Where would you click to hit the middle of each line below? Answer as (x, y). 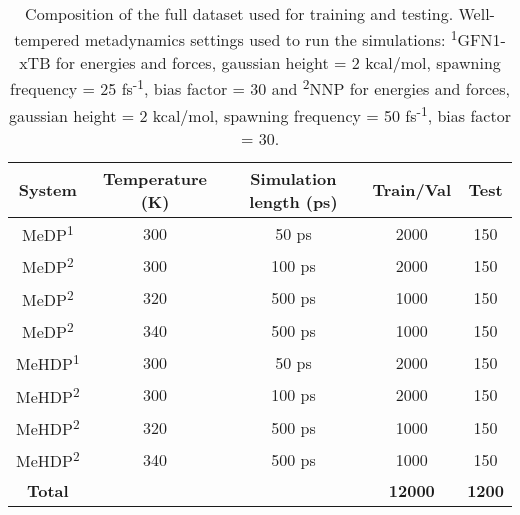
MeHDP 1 (48, 362)
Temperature (155, 178)
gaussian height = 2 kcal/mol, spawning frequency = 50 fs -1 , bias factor (260, 113)
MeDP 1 (48, 233)
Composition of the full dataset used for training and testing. (239, 13)
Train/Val (412, 190)
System (47, 190)
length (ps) (293, 201)
